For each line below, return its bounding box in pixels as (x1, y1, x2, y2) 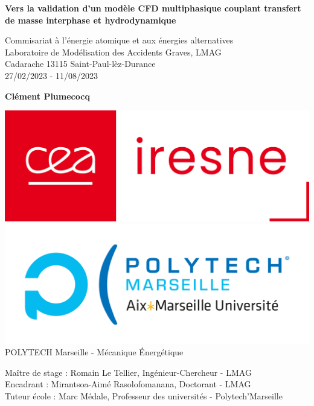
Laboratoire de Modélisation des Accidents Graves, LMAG (5, 45, 222, 58)
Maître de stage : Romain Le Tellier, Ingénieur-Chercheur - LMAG (5, 366, 252, 378)
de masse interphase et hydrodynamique (5, 13, 176, 26)
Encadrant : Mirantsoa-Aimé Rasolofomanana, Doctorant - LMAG (5, 378, 251, 390)
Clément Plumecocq (5, 89, 90, 102)
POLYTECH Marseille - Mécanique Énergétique (5, 346, 184, 358)
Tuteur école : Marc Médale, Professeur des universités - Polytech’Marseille (5, 390, 283, 402)
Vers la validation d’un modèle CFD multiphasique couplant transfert (5, 2, 301, 14)
